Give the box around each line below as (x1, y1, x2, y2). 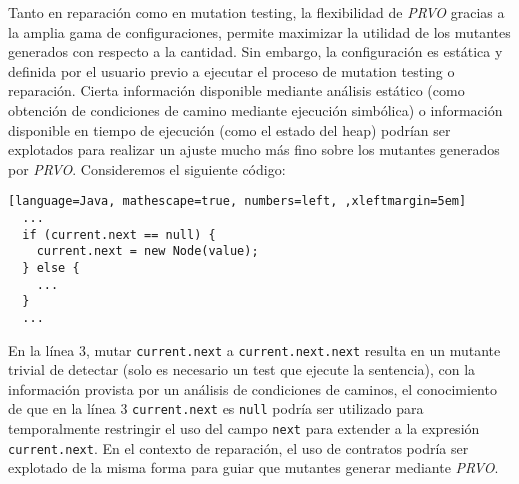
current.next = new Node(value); (36, 244, 259, 259)
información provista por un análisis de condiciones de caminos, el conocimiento (8, 378, 497, 399)
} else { (22, 260, 80, 275)
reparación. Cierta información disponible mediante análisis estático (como (8, 80, 465, 101)
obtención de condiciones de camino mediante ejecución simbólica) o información (8, 99, 503, 120)
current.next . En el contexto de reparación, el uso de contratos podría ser (8, 437, 469, 458)
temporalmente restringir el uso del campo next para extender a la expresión (8, 418, 480, 439)
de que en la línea (8, 398, 116, 419)
